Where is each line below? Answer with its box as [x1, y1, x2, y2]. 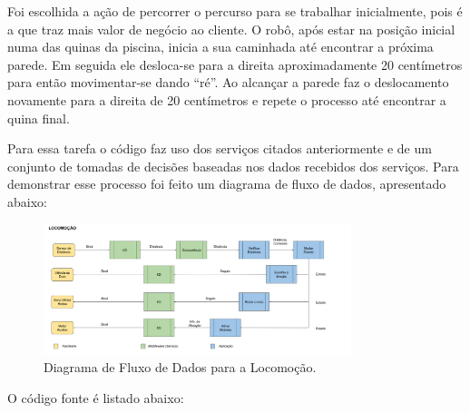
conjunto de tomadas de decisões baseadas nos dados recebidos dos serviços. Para [7, 156, 459, 175]
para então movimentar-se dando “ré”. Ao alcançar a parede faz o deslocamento [7, 73, 449, 92]
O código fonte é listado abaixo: [7, 388, 184, 407]
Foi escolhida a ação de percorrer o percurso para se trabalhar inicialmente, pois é [7, 2, 463, 20]
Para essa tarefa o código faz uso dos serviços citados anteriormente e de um [7, 139, 432, 158]
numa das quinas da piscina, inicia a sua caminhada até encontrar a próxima [7, 37, 434, 56]
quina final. [7, 108, 70, 127]
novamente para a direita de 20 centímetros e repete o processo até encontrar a [7, 90, 446, 109]
